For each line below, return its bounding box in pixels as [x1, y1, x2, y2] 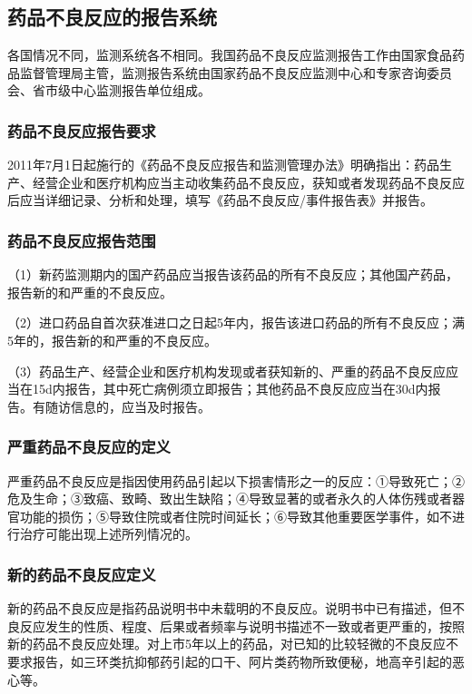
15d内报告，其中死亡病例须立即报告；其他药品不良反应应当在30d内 [32, 379, 428, 398]
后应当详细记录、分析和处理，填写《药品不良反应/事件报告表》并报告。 [7, 191, 433, 210]
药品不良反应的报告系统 [7, 3, 217, 31]
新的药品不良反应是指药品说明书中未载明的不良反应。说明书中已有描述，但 [7, 599, 452, 618]
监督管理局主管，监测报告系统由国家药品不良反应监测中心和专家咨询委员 [19, 63, 452, 82]
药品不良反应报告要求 [7, 119, 156, 142]
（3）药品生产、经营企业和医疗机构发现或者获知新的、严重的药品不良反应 [7, 361, 446, 380]
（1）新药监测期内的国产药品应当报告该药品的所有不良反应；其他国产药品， [7, 265, 458, 284]
